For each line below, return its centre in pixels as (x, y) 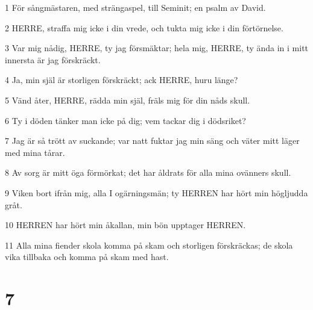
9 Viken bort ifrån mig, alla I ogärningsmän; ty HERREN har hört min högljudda (156, 192)
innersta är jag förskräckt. (53, 59)
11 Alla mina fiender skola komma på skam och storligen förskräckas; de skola (149, 245)
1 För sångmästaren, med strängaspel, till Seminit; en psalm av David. (135, 7)
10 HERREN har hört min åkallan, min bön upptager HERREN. (125, 225)
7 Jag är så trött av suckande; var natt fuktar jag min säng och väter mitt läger (152, 141)
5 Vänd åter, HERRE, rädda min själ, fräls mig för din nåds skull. (128, 100)
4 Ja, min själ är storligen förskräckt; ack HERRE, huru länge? (122, 80)
